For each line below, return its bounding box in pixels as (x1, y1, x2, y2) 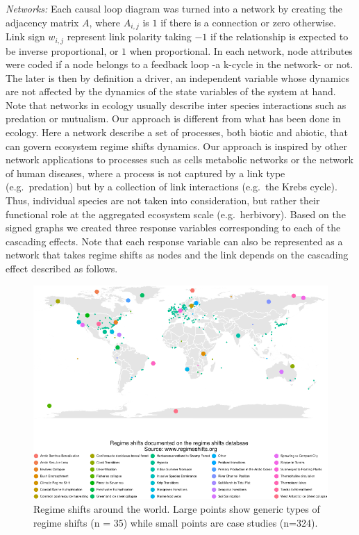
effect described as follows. (6, 261, 118, 275)
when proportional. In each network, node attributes (129, 43, 353, 58)
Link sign (6, 29, 45, 44)
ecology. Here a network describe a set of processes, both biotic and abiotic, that (6, 125, 348, 140)
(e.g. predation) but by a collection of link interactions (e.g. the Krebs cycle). (6, 179, 337, 194)
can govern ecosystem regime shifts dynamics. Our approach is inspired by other (6, 138, 347, 153)
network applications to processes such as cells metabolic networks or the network (6, 152, 353, 167)
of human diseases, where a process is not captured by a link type (6, 165, 285, 180)
